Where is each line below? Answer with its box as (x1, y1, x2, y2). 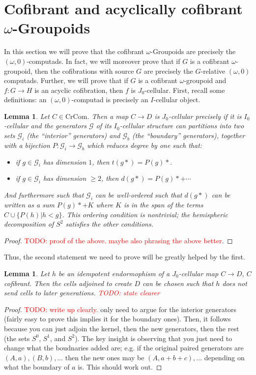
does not (222, 278, 247, 288)
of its (96, 120, 112, 131)
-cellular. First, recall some (144, 85, 225, 95)
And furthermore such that (4, 190, 84, 200)
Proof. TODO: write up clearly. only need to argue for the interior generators (4, 304, 237, 314)
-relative (200, 65, 226, 76)
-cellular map (178, 268, 219, 279)
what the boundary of (4, 362, 70, 372)
